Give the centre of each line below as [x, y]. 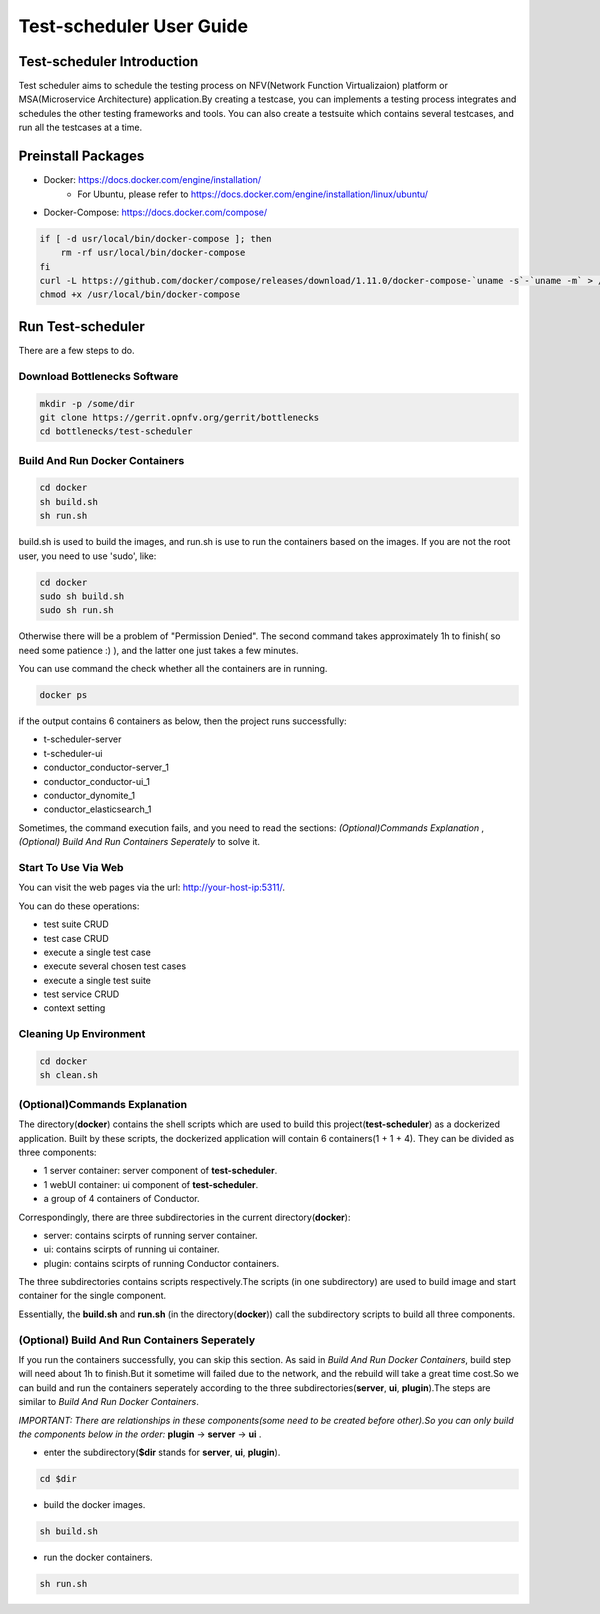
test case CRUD [76, 938]
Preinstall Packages [81, 156]
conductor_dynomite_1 [89, 796]
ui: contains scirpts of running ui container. [131, 1249]
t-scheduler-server [82, 739]
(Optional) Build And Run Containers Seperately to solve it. [139, 842]
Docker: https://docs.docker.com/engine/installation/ [152, 180]
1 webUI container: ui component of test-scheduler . [151, 1184]
